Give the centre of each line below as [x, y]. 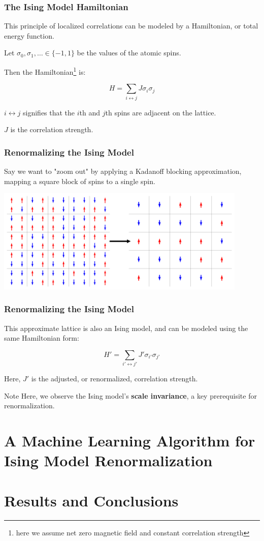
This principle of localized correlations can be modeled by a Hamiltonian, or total [131, 26]
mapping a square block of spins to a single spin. [80, 181]
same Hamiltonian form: [42, 338]
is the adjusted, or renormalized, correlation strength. [114, 379]
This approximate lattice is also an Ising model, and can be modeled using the [126, 328]
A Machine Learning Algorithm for [130, 441]
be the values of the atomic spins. [129, 53]
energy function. [29, 35]
